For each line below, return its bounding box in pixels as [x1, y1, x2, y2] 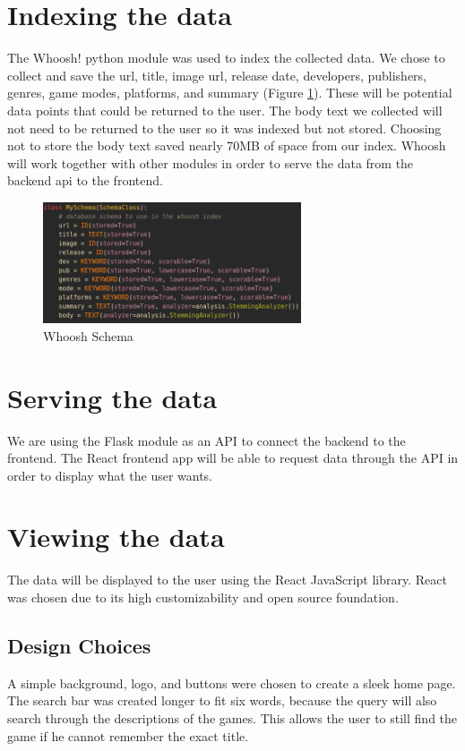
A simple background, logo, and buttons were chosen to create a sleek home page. [7, 673, 456, 692]
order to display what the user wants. [7, 465, 213, 484]
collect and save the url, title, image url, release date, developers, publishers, [7, 65, 427, 84]
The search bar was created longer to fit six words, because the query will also [7, 691, 437, 710]
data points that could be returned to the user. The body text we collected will [7, 100, 443, 119]
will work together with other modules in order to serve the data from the [7, 153, 414, 172]
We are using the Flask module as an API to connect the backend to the [7, 431, 406, 449]
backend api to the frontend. [7, 171, 163, 190]
